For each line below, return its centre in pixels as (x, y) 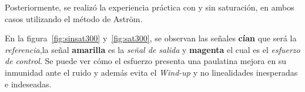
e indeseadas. (28, 84)
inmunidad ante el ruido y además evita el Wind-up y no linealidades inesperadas (151, 72)
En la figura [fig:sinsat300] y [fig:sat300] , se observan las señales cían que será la (151, 38)
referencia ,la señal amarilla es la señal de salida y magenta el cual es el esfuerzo (152, 49)
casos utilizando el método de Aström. (74, 18)
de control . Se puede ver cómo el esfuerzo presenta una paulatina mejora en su (146, 61)
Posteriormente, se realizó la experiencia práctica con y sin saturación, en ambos (150, 7)
